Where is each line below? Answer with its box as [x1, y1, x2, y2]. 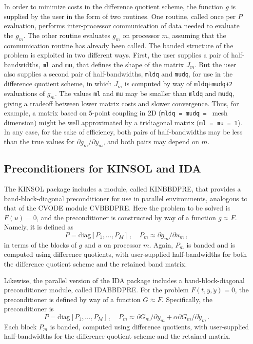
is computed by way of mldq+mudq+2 [124, 78, 233, 89]
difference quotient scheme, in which [4, 78, 112, 89]
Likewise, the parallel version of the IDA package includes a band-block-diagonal [4, 275, 245, 285]
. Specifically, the [161, 294, 213, 304]
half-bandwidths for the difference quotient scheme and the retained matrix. [4, 331, 231, 341]
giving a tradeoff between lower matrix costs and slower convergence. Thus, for [4, 98, 239, 108]
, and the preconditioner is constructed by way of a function [37, 212, 216, 222]
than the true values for [4, 136, 75, 147]
